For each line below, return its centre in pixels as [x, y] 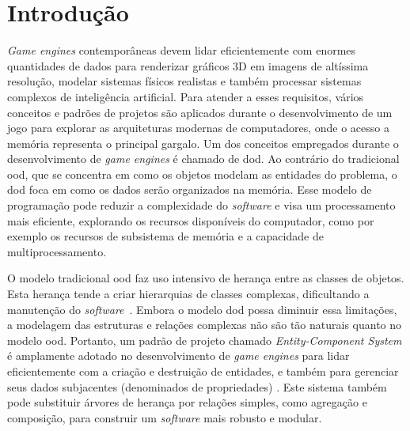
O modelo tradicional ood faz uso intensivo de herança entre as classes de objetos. [206, 278]
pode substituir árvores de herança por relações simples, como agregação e [187, 402]
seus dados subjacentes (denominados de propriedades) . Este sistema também [197, 386]
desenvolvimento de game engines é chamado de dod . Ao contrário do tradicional [203, 159]
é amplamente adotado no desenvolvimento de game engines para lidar [178, 355]
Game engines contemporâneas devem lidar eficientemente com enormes [182, 50]
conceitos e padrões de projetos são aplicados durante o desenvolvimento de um [200, 112]
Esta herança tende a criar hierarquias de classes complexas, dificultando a [188, 294]
